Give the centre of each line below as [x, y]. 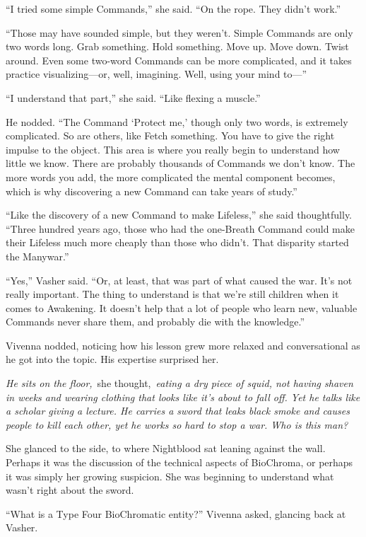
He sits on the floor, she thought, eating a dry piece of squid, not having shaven [179, 383]
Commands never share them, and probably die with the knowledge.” [155, 322]
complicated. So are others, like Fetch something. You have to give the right [170, 135]
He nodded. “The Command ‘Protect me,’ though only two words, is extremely [177, 121]
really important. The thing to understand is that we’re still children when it [172, 294]
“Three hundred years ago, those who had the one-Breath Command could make [180, 228]
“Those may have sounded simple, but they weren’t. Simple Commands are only [179, 32]
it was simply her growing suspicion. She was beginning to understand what [170, 476]
